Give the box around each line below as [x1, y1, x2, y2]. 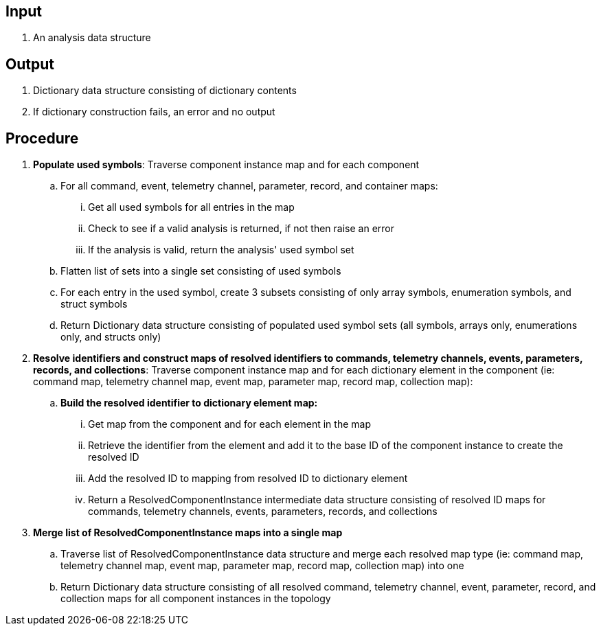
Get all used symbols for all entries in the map [88, 201, 295, 214]
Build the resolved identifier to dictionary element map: [60, 397, 318, 409]
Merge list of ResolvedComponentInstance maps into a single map [33, 527, 343, 539]
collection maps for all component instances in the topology [60, 593, 331, 605]
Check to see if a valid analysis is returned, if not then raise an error [88, 222, 395, 235]
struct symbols [60, 298, 128, 310]
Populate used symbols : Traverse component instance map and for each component [33, 159, 420, 171]
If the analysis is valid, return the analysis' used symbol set [88, 244, 354, 256]
